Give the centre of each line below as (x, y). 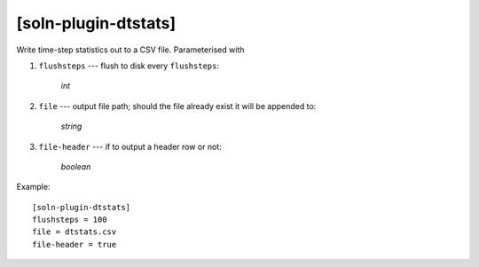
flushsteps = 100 (70, 220)
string (71, 126)
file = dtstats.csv (75, 232)
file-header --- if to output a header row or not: (130, 146)
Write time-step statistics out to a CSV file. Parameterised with (130, 50)
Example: (33, 187)
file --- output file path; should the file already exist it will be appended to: (177, 106)
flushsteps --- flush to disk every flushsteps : (129, 66)
